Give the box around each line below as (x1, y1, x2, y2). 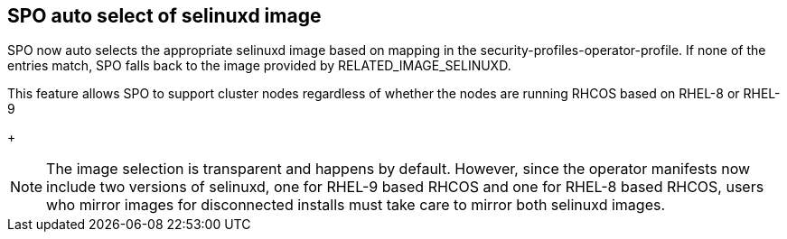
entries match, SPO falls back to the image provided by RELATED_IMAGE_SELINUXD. (7, 58, 511, 74)
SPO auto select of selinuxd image (7, 5, 322, 27)
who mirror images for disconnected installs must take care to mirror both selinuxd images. (46, 196, 666, 215)
